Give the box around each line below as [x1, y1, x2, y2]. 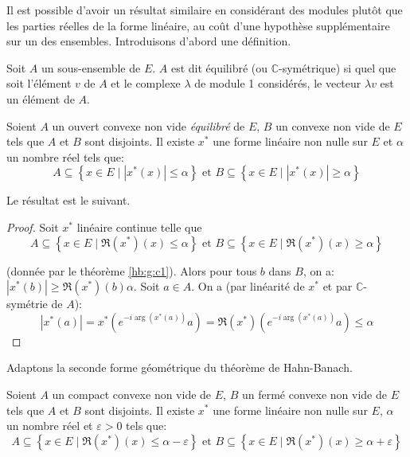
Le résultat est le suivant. [6, 192, 131, 209]
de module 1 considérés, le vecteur [194, 75, 361, 92]
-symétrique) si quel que [279, 59, 396, 76]
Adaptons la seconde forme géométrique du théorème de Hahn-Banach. [6, 359, 353, 376]
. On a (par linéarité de [191, 278, 305, 295]
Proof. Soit [6, 218, 59, 235]
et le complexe [111, 75, 181, 92]
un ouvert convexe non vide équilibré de [52, 117, 245, 134]
